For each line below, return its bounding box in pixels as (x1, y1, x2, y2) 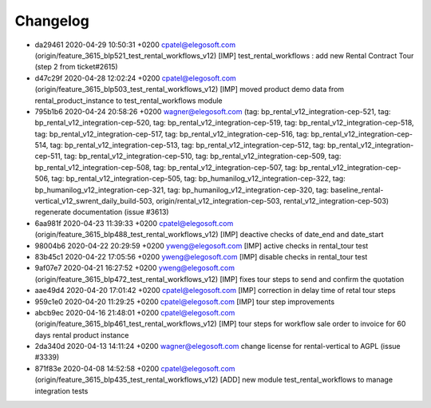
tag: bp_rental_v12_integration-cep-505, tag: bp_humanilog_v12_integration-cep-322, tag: (51, 174, 346, 184)
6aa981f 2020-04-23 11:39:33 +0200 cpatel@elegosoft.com (34, 218, 234, 228)
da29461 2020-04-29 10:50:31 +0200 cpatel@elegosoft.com (34, 40, 235, 50)
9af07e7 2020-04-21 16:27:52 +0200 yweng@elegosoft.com (34, 263, 235, 273)
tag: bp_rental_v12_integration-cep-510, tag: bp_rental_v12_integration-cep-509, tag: (64, 152, 342, 161)
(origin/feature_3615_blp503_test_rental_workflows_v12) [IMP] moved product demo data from (34, 85, 345, 94)
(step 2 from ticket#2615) (34, 62, 119, 72)
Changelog (14, 12, 89, 30)
